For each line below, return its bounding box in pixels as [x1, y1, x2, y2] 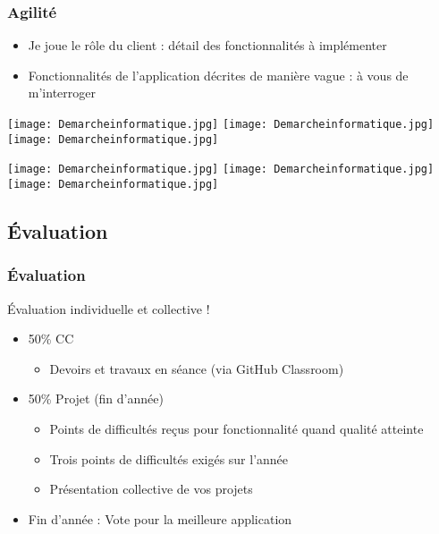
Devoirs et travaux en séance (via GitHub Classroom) [49, 359, 344, 377]
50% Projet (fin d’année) [28, 389, 164, 408]
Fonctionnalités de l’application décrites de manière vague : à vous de [28, 65, 409, 84]
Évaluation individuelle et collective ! [7, 299, 210, 318]
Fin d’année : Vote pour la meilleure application [28, 509, 292, 528]
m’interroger [28, 83, 96, 102]
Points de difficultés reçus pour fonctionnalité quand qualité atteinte [49, 420, 424, 437]
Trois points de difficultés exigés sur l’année [49, 449, 289, 468]
